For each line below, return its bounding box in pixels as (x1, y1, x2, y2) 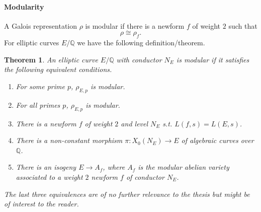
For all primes (16, 99, 60, 110)
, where (103, 162, 125, 172)
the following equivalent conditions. (4, 64, 112, 75)
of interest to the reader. (4, 198, 79, 209)
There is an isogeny (16, 162, 76, 172)
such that (228, 20, 257, 31)
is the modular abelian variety (138, 162, 229, 172)
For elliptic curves (4, 37, 59, 48)
